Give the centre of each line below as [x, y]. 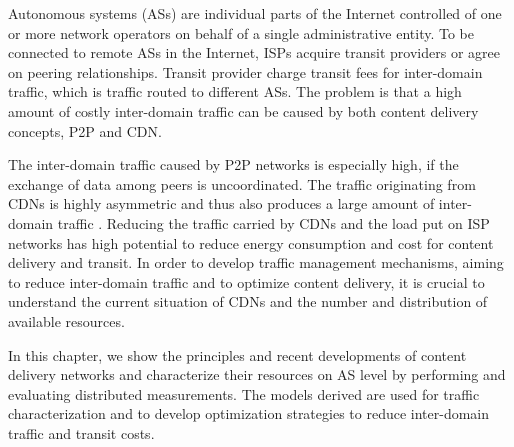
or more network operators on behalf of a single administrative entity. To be [241, 32]
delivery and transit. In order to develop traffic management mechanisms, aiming [256, 262]
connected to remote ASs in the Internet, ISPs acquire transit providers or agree [254, 52]
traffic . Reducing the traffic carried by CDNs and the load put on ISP [273, 222]
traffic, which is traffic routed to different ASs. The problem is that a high [235, 91]
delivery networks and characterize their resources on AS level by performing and [257, 374]
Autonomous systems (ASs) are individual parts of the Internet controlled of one [255, 13]
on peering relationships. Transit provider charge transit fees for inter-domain [245, 71]
